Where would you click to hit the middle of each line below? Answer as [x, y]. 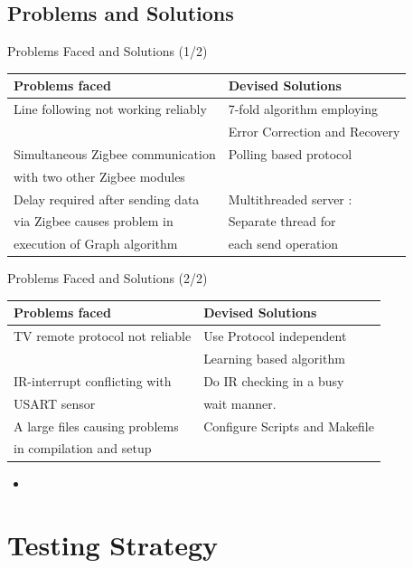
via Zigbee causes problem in [94, 221]
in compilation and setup [83, 448]
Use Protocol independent [275, 336]
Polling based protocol [290, 153]
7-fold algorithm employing [303, 109]
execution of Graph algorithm [96, 244]
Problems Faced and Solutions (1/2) [108, 51]
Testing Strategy [113, 545]
